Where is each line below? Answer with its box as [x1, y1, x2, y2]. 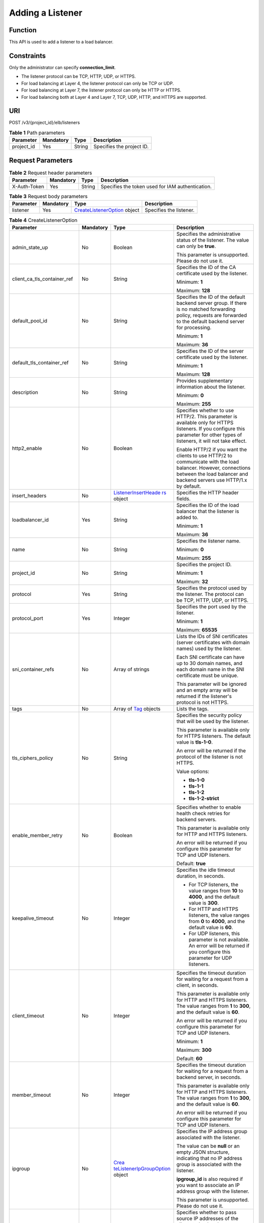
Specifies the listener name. [176, 537, 241, 544]
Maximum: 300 [176, 1046, 212, 1053]
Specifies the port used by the [176, 603, 246, 610]
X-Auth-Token [12, 183, 44, 190]
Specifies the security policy [176, 712, 242, 719]
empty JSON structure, [176, 1149, 230, 1155]
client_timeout [12, 1012, 44, 1019]
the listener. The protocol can [176, 590, 244, 597]
